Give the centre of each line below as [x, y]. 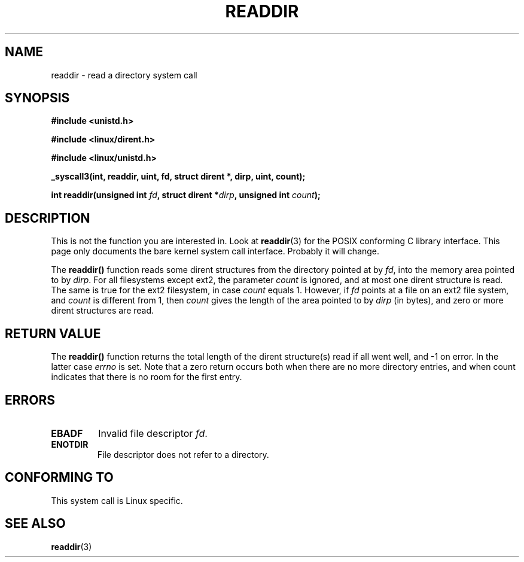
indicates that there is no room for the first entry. [147, 377]
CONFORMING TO [59, 478]
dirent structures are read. [103, 311]
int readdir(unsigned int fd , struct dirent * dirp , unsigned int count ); [186, 195]
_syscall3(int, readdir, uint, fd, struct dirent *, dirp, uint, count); [178, 177]
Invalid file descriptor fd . [153, 433]
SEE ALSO [35, 524]
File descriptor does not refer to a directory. [183, 454]
